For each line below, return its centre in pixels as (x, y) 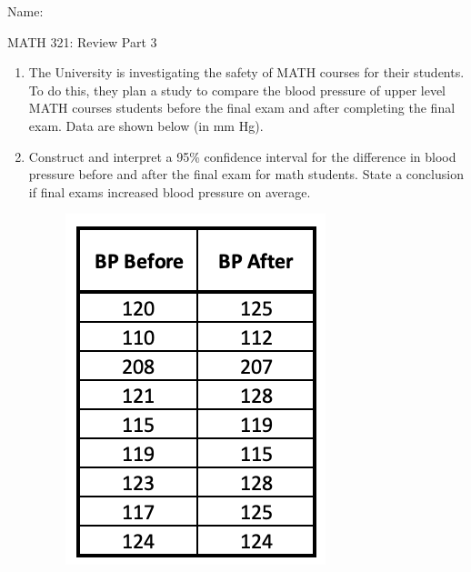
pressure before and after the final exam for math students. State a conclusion (246, 174)
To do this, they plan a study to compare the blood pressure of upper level (237, 90)
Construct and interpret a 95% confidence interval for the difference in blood (242, 156)
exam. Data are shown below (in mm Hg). (146, 125)
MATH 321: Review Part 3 (82, 41)
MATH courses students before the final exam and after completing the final (242, 108)
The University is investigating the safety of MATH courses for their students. (246, 72)
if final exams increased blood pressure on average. (170, 191)
